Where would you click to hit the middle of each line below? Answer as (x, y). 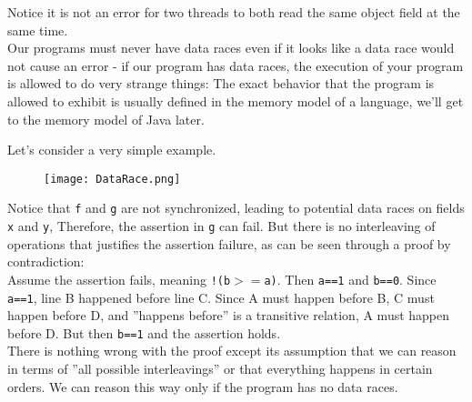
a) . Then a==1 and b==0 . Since (350, 279)
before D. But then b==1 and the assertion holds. (144, 332)
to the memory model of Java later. (106, 119)
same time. (38, 30)
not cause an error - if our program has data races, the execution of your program (236, 65)
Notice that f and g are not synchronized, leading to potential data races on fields (236, 208)
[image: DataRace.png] (112, 179)
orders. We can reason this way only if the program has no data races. (203, 386)
